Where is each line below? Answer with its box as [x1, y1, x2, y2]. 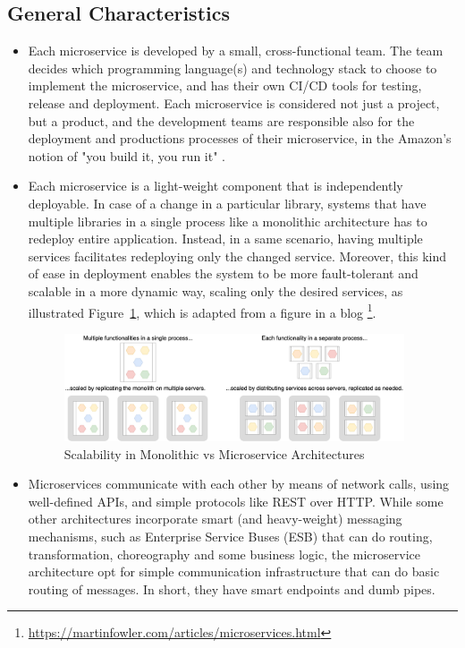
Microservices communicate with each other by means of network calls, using [28, 474, 450, 493]
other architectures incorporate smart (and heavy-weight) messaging [28, 509, 402, 528]
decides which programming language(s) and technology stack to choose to [28, 58, 437, 77]
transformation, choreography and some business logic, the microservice [28, 544, 420, 563]
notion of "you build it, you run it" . [28, 146, 225, 165]
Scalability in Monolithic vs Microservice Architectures [63, 444, 365, 463]
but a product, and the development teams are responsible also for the [28, 111, 415, 130]
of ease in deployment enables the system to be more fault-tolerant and [28, 264, 418, 283]
